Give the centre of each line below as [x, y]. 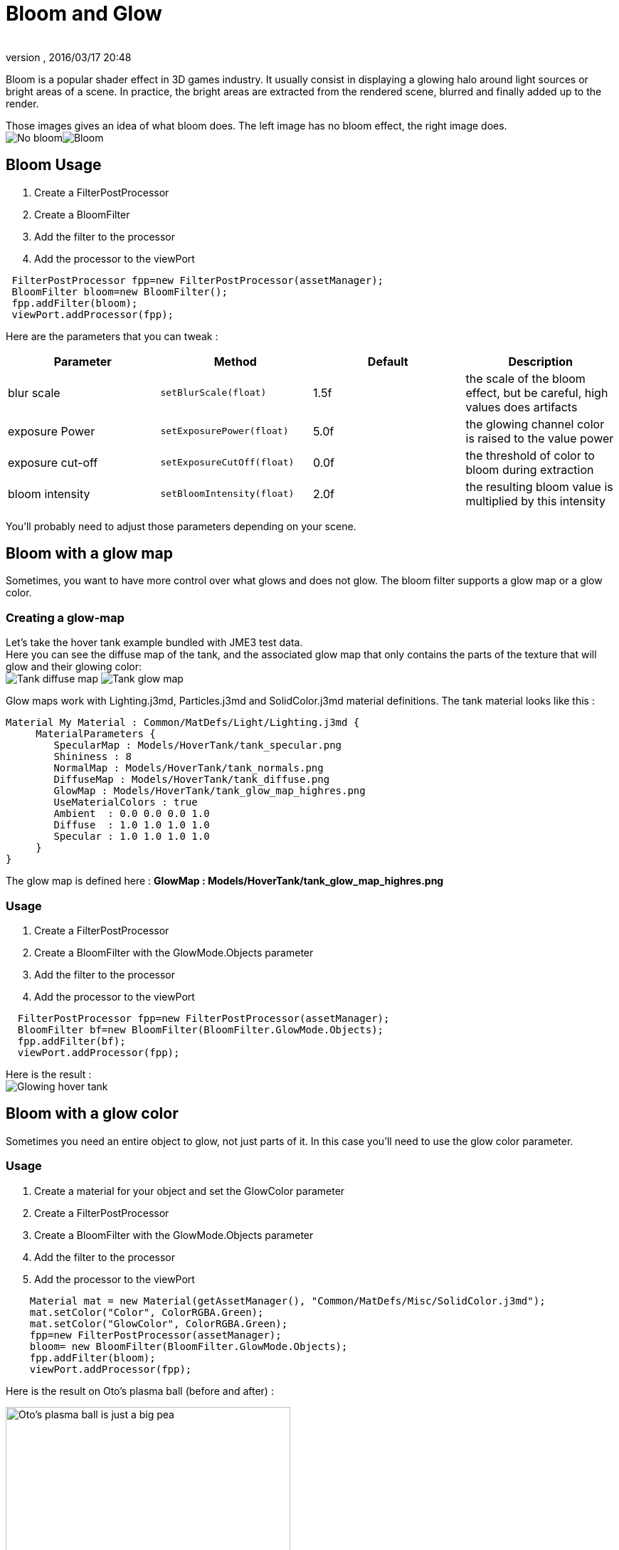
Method [235, 361]
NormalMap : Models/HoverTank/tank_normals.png [189, 768]
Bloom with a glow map [89, 554]
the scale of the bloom [525, 378]
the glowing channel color [535, 424]
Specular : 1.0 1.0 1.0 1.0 [132, 837]
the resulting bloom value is [539, 486]
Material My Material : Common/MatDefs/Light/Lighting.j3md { [183, 723]
